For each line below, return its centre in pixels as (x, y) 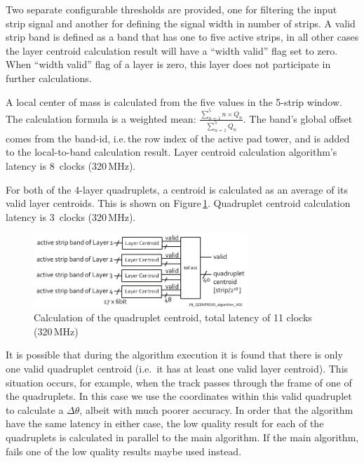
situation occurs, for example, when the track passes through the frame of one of (179, 382)
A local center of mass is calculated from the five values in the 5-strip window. (174, 101)
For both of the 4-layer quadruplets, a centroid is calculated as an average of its (177, 189)
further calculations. (49, 78)
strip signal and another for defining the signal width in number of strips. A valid (181, 23)
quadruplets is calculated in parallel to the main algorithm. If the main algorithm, (182, 437)
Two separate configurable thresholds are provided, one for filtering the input (171, 9)
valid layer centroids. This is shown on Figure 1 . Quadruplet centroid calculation (178, 203)
